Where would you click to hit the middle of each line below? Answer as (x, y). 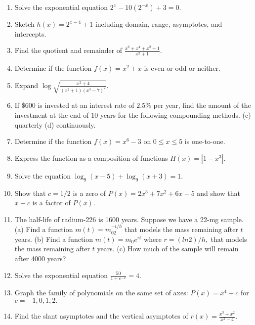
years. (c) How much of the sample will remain (168, 249)
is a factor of (51, 203)
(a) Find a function (44, 229)
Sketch (24, 24)
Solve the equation (42, 175)
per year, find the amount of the (202, 105)
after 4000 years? (40, 258)
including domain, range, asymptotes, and (159, 24)
